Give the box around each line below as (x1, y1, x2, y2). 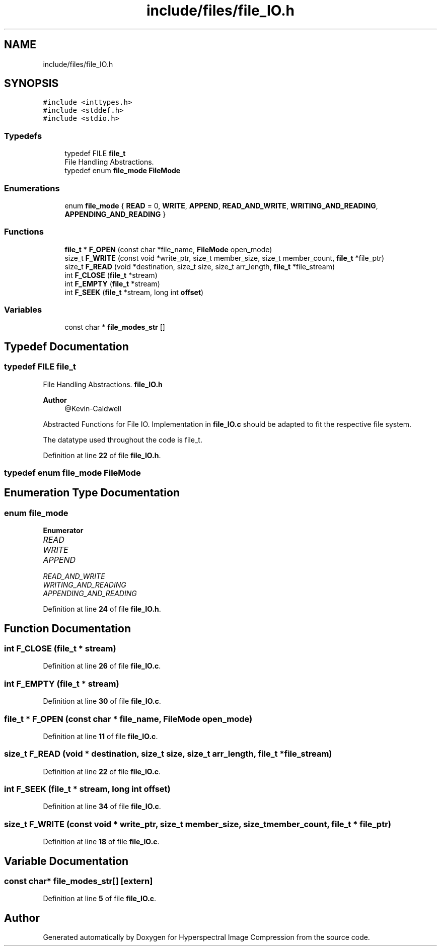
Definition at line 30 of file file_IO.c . (43, 697, 161, 706)
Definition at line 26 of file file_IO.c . (43, 662, 161, 671)
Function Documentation (4, 622, 131, 635)
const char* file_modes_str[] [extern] (4, 876, 153, 887)
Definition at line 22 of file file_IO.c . (43, 767, 161, 776)
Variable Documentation (4, 854, 129, 867)
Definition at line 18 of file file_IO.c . (43, 837, 160, 846)
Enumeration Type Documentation (4, 486, 180, 499)
